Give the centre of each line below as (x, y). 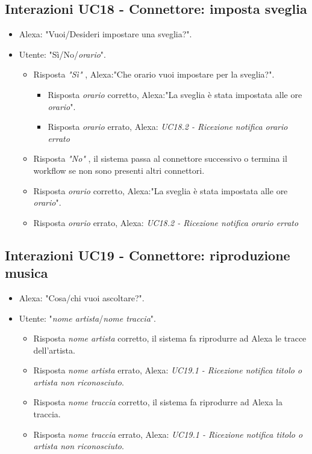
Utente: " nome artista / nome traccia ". (87, 318)
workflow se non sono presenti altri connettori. (119, 170)
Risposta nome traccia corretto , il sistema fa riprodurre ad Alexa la (158, 402)
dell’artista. (54, 350)
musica (27, 273)
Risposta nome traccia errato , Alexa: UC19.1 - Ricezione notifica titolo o (168, 434)
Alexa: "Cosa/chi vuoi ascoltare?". (82, 297)
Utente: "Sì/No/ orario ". (62, 54)
